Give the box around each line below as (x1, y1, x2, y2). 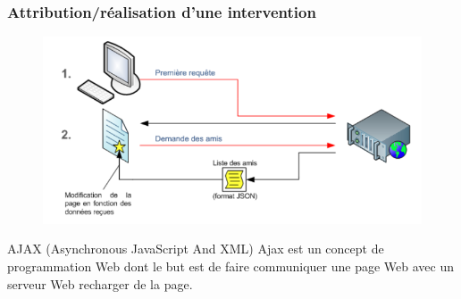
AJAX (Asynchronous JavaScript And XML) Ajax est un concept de (7, 239, 384, 258)
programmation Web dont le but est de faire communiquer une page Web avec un (7, 256, 454, 275)
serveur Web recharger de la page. (7, 274, 193, 293)
